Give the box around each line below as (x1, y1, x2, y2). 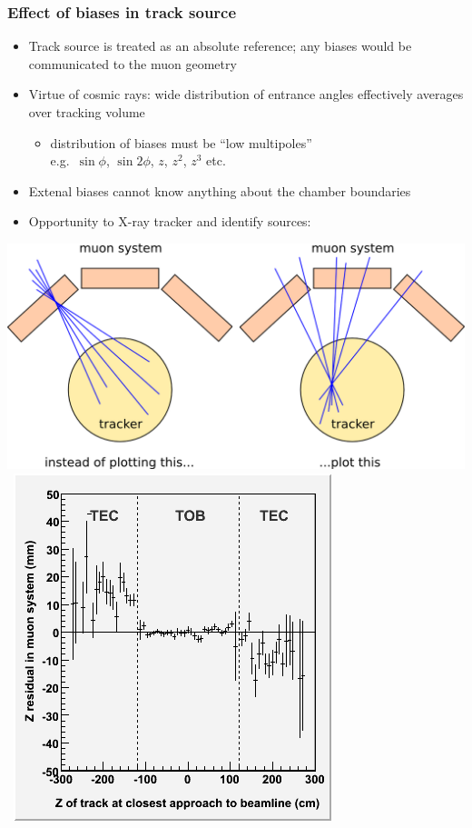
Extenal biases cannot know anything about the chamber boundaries (28, 181, 411, 200)
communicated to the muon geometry (28, 54, 237, 73)
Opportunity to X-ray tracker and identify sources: (28, 212, 311, 231)
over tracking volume (28, 103, 145, 121)
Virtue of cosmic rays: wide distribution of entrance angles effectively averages (28, 85, 464, 104)
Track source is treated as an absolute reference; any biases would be (28, 36, 412, 55)
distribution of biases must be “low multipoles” (50, 133, 312, 152)
